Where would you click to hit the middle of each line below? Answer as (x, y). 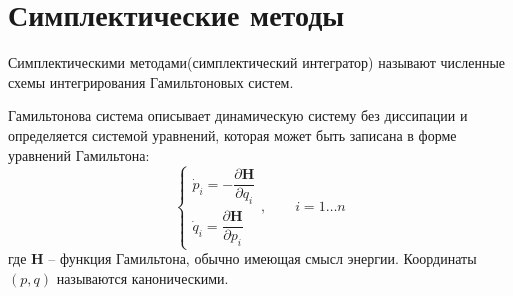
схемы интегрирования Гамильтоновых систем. (151, 81)
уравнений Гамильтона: (79, 154)
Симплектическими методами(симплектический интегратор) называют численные (257, 62)
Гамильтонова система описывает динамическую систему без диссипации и (238, 115)
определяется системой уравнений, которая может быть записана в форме (232, 134)
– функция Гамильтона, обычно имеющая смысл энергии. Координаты (262, 258)
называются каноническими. (142, 277)
